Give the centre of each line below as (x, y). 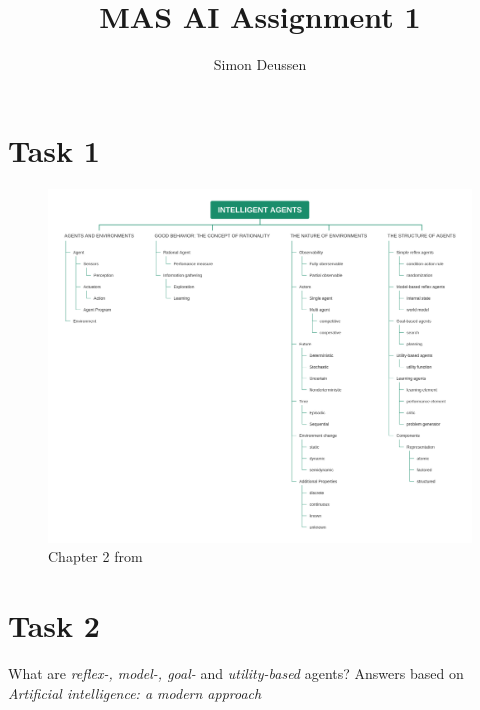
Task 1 (54, 149)
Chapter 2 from (95, 556)
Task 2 (54, 625)
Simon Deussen (260, 64)
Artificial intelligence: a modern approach (135, 692)
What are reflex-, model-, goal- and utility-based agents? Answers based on (236, 672)
